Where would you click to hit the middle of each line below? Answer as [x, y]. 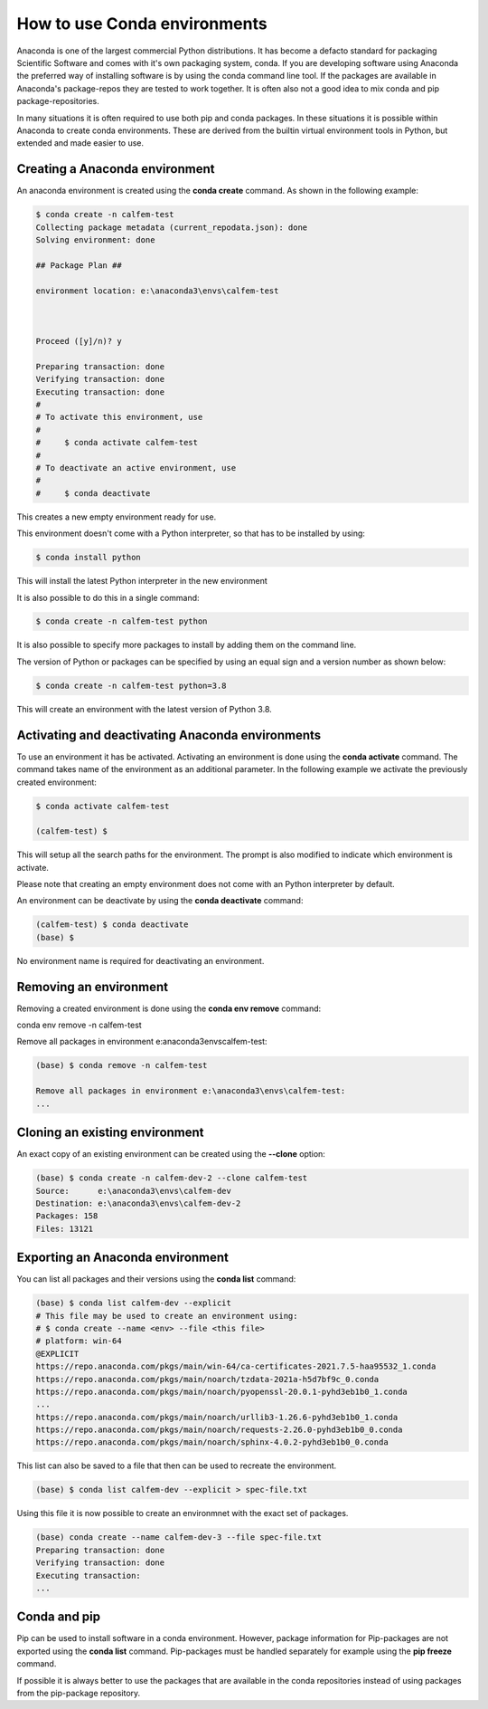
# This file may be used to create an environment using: [167, 1316]
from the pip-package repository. [79, 1694]
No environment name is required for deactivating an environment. [141, 960]
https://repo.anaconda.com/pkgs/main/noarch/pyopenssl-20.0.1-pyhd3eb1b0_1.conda [222, 1391]
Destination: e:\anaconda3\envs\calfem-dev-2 [138, 1203]
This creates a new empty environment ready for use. [117, 517]
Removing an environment [93, 987]
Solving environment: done [95, 239]
